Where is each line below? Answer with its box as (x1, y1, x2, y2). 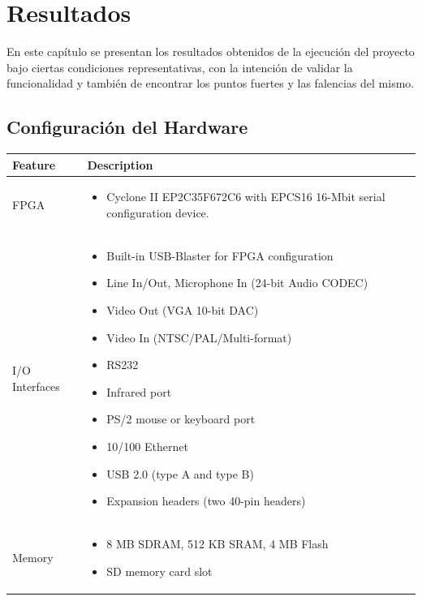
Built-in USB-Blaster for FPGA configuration (106, 247, 334, 264)
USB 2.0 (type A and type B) (106, 465, 254, 482)
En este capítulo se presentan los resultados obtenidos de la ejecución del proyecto (6, 43, 415, 60)
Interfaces (12, 377, 60, 394)
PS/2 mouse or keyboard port (106, 410, 256, 427)
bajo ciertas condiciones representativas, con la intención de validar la (6, 58, 353, 75)
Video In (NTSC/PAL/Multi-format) (106, 328, 292, 346)
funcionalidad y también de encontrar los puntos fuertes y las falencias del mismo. (6, 75, 415, 92)
